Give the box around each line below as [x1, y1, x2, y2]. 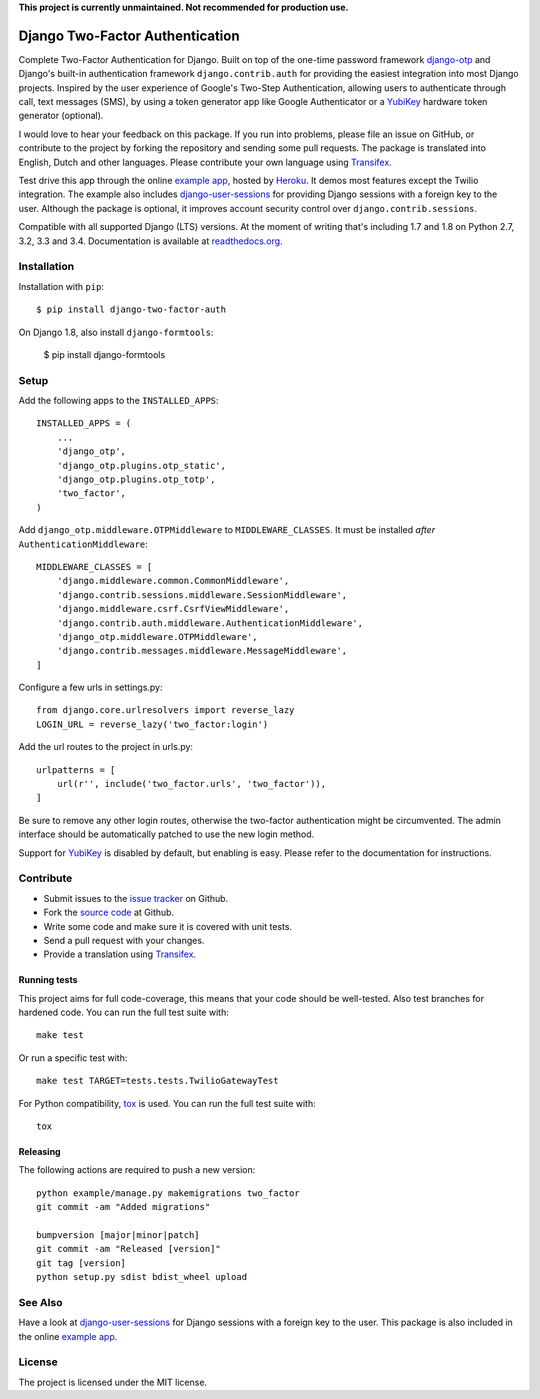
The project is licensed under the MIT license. [18, 1376, 208, 1388]
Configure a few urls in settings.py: [18, 681, 164, 694]
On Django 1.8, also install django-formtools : [18, 326, 214, 338]
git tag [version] [36, 1257, 127, 1269]
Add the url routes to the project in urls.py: [18, 741, 194, 753]
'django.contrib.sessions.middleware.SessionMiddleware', [56, 589, 348, 600]
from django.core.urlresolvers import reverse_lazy [36, 705, 295, 716]
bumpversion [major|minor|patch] [36, 1229, 200, 1240]
